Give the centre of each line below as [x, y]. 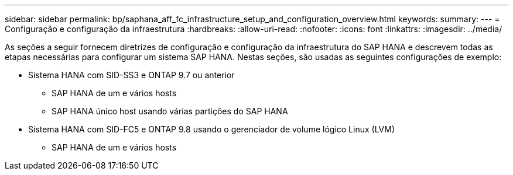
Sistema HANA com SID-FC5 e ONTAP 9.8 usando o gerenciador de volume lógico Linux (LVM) [212, 129]
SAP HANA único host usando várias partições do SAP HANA [170, 111]
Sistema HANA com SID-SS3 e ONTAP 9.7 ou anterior [131, 75]
